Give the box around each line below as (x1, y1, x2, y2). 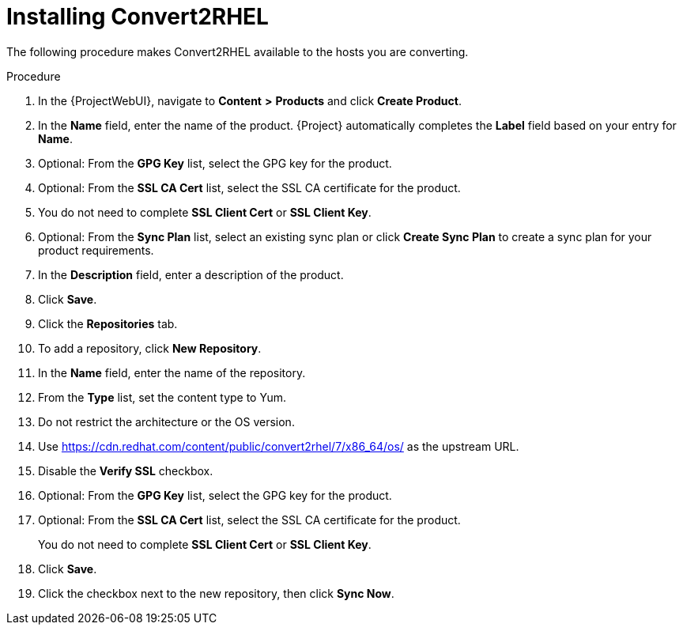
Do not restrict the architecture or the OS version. (38, 414, 295, 429)
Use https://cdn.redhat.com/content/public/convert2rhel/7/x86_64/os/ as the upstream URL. (38, 439, 519, 453)
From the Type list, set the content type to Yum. (38, 390, 286, 404)
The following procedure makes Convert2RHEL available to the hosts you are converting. (6, 44, 469, 59)
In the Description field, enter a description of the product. (38, 267, 344, 281)
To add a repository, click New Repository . (38, 341, 262, 355)
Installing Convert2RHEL (6, 3, 269, 30)
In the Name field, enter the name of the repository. (38, 365, 306, 380)
